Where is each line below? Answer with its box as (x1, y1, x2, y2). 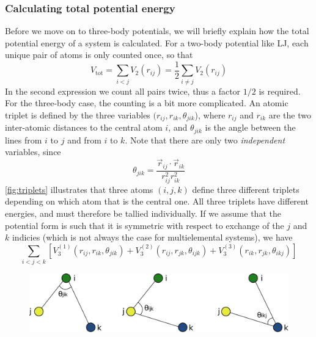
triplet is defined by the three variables (5, 108, 150, 121)
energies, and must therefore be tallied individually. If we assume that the (5, 207, 281, 220)
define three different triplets (192, 183, 299, 195)
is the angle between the (205, 121, 296, 134)
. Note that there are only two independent (125, 133, 285, 146)
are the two (268, 108, 311, 121)
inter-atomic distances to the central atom (5, 121, 163, 134)
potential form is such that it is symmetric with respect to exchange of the (5, 219, 284, 231)
